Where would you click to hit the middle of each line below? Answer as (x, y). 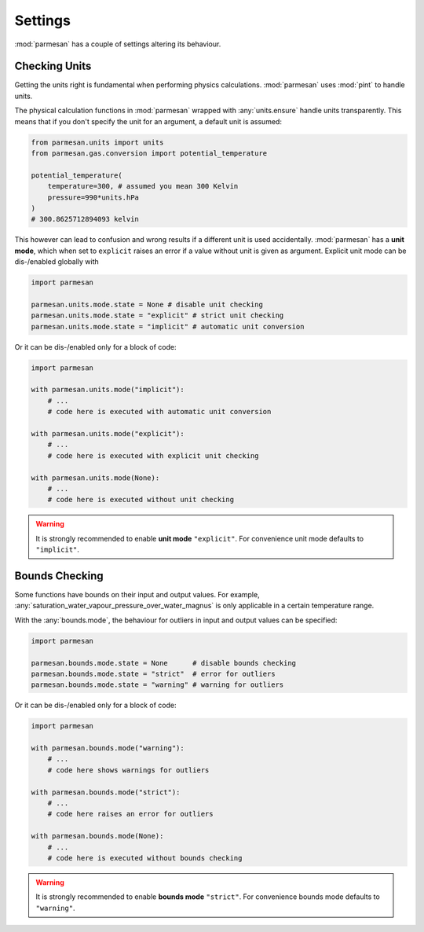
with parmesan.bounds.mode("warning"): (108, 748)
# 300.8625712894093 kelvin (85, 219)
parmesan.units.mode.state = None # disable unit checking (147, 304)
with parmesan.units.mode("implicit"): (108, 390)
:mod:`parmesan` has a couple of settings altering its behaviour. (118, 44)
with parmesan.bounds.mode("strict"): (106, 792)
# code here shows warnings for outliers (128, 770)
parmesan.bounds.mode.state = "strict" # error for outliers (153, 673)
